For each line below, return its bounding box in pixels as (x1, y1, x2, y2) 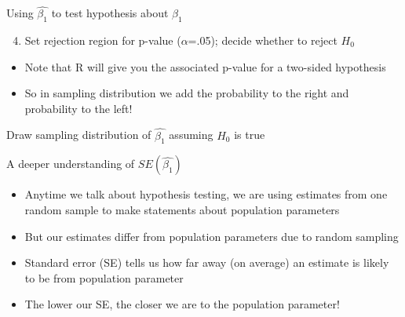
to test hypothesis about (51, 5, 169, 21)
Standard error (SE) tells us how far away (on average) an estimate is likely (24, 254, 389, 271)
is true (234, 126, 265, 143)
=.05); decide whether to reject (188, 32, 337, 49)
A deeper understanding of (6, 155, 135, 172)
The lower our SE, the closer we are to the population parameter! (24, 296, 340, 312)
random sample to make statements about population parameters (24, 202, 340, 217)
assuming (169, 126, 213, 143)
